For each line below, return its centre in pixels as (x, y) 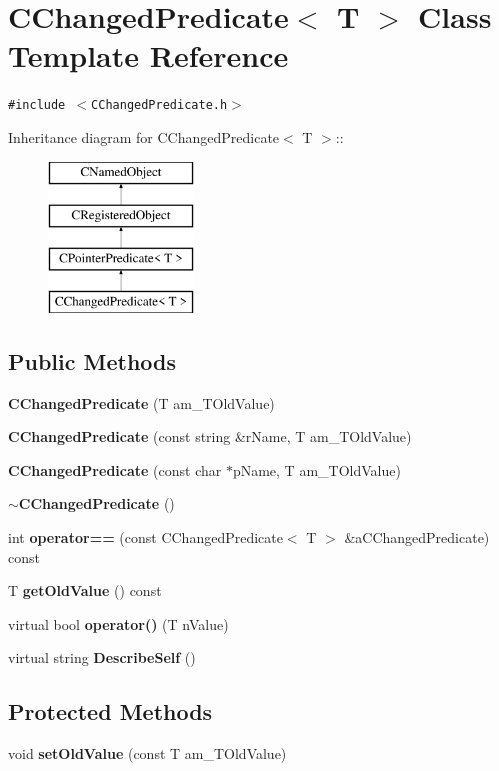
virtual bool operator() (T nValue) (118, 623)
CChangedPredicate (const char (115, 469)
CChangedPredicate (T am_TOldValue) (141, 402)
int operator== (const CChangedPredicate (145, 536)
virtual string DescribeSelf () (102, 657)
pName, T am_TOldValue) (316, 469)
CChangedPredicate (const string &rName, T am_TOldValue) (210, 436)
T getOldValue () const (85, 590)
